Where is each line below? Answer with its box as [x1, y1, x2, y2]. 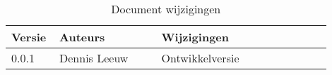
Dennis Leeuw [59, 50, 129, 66]
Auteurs [59, 29, 105, 45]
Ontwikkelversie [161, 50, 239, 66]
